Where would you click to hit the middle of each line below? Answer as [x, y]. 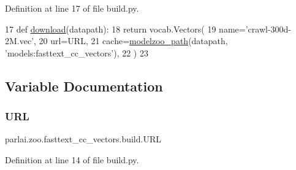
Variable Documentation [84, 86]
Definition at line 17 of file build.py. [72, 8]
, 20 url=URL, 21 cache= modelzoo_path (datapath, [131, 41]
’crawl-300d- [268, 29]
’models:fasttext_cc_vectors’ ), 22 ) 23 [77, 52]
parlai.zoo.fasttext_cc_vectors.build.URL [83, 139]
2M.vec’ [20, 41]
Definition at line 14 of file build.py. [72, 159]
